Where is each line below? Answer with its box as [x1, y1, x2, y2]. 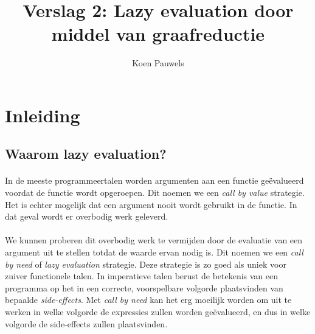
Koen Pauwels [132, 57, 184, 69]
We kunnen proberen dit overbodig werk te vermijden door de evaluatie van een [5, 234, 303, 246]
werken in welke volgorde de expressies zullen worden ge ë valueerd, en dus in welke [5, 305, 311, 318]
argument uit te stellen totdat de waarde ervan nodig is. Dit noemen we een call [5, 246, 303, 259]
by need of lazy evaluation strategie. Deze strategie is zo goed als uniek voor [5, 257, 286, 270]
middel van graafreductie [51, 21, 265, 46]
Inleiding [5, 102, 80, 127]
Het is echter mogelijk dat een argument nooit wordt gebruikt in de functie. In [5, 198, 297, 210]
